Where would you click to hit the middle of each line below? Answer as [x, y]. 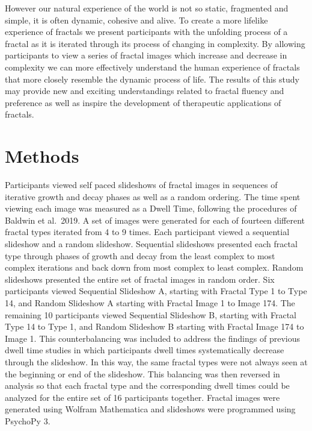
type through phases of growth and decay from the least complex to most [140, 255]
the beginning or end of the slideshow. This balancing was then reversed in [142, 373]
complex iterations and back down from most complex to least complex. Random [154, 267]
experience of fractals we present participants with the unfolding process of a [146, 32]
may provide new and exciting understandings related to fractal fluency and [145, 91]
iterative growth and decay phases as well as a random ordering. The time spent [153, 196]
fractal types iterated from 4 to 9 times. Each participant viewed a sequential [147, 232]
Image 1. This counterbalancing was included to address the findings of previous [152, 338]
